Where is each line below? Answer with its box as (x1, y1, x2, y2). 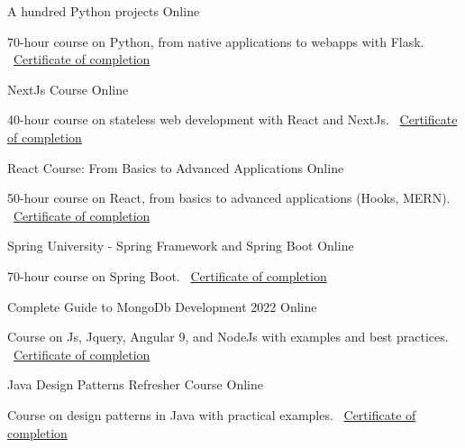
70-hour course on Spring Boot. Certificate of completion (7, 266, 327, 285)
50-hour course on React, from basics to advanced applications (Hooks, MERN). (7, 188, 451, 207)
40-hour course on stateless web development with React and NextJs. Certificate (7, 110, 458, 129)
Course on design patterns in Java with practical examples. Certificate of (7, 405, 416, 424)
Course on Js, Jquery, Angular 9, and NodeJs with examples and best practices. (7, 327, 449, 346)
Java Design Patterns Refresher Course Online (7, 375, 263, 394)
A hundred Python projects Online (7, 2, 200, 20)
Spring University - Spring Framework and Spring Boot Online (7, 236, 354, 255)
